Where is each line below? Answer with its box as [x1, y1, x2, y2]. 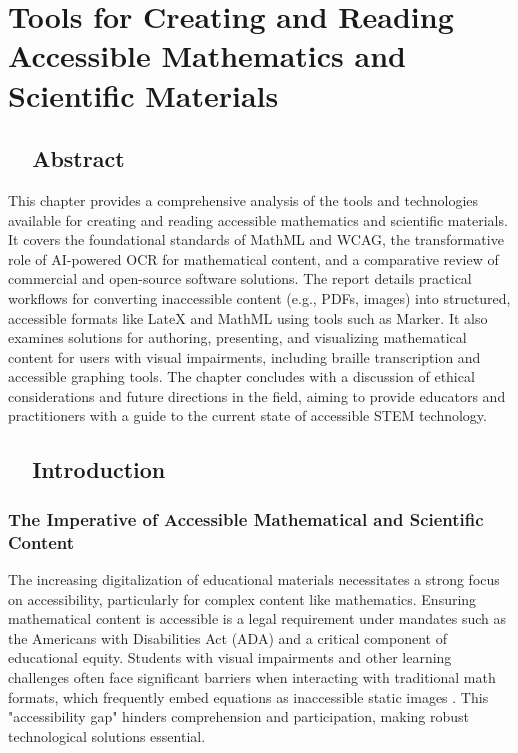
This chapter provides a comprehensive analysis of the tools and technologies [8, 189, 479, 210]
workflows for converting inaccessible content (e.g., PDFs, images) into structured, [8, 287, 511, 308]
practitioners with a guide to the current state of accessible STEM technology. [8, 405, 487, 426]
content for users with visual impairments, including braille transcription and [8, 346, 481, 367]
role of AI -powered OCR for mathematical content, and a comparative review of [8, 248, 499, 269]
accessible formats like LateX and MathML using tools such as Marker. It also [8, 307, 488, 328]
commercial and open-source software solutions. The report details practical [8, 268, 472, 289]
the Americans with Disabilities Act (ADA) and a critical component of [8, 627, 447, 648]
